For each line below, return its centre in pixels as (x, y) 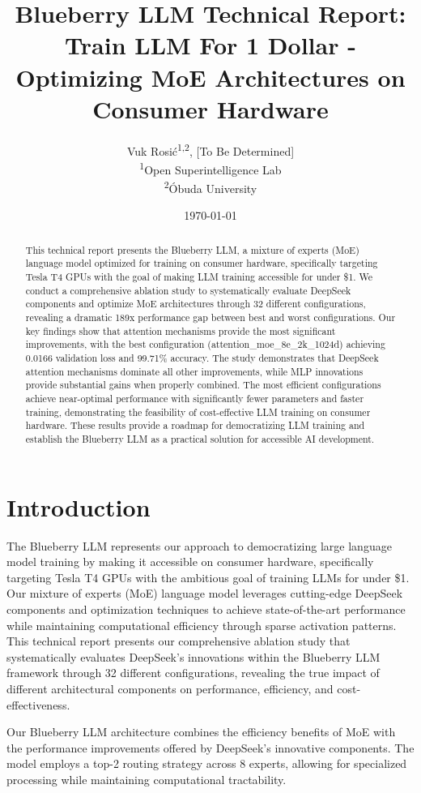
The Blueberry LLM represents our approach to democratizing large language (199, 545)
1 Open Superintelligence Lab (210, 168)
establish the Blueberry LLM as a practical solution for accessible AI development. (200, 439)
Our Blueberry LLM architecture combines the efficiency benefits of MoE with (201, 732)
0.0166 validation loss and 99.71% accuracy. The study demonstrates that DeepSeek (202, 358)
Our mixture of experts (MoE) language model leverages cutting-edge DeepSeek (205, 593)
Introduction (79, 506)
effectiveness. (38, 704)
